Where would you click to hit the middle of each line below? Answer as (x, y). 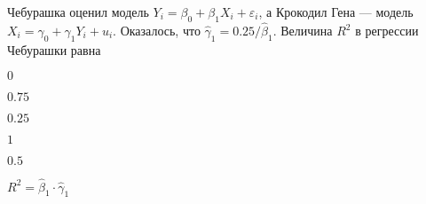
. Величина (303, 31)
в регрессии (387, 31)
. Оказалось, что (157, 31)
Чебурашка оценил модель (78, 12)
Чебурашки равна (54, 49)
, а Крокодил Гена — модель (336, 12)
